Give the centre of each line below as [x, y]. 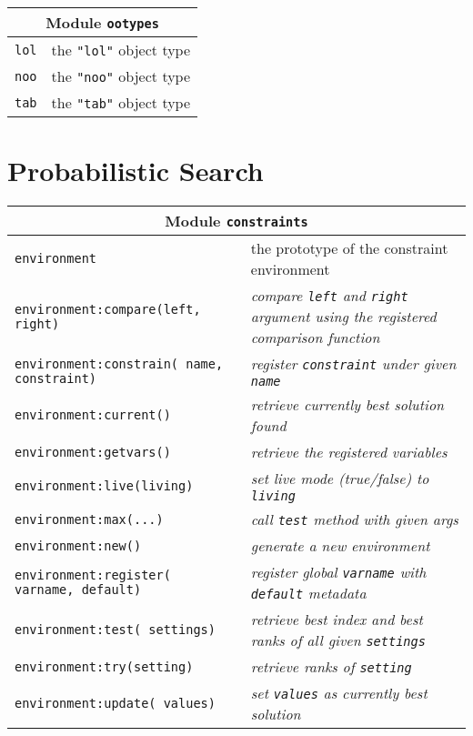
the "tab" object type [121, 102]
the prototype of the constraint [349, 248]
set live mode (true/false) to [340, 479]
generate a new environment [340, 546]
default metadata [308, 593]
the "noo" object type [121, 76]
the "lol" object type [121, 50]
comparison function [315, 338]
